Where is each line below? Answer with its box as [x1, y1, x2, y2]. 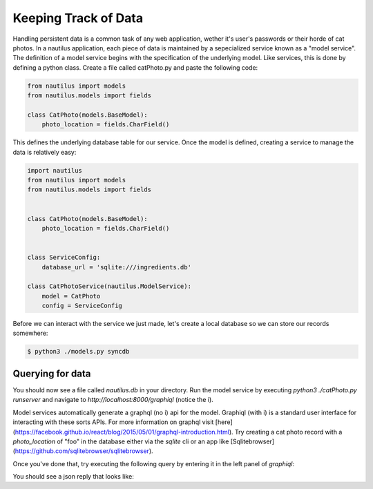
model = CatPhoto [41, 292, 101, 300]
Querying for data [12, 367, 91, 379]
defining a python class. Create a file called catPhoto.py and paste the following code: [12, 63, 258, 72]
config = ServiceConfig [41, 302, 122, 310]
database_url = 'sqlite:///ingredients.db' [41, 263, 191, 271]
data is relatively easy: [12, 148, 77, 156]
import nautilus [27, 166, 83, 174]
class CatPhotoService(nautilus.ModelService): [27, 282, 191, 290]
